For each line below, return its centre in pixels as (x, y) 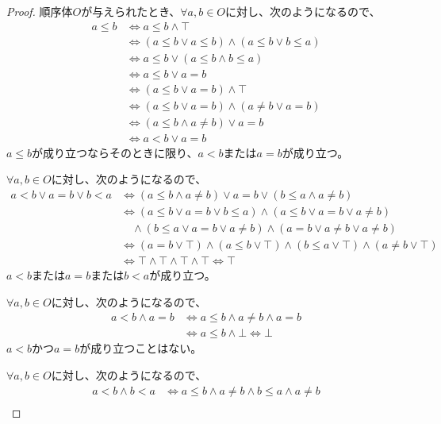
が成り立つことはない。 (141, 348)
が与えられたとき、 (131, 11)
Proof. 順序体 (40, 11)
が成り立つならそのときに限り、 (115, 152)
